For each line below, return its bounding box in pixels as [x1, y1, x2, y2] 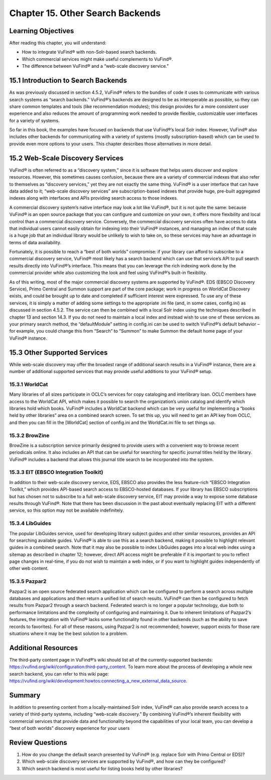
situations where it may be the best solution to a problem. [9, 630, 128, 637]
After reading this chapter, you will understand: [9, 40, 106, 46]
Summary [9, 691, 41, 699]
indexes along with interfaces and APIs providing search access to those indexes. [9, 195, 178, 201]
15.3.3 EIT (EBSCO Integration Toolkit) [9, 469, 103, 476]
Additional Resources [9, 644, 78, 652]
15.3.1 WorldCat [9, 381, 48, 388]
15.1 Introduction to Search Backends [9, 76, 127, 85]
